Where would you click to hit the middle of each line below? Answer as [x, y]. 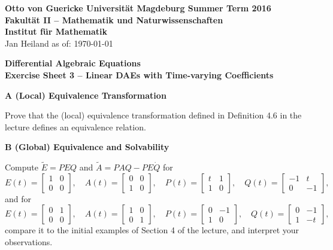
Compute [22, 167]
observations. [29, 241]
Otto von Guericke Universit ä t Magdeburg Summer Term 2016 [138, 8]
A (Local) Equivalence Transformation [86, 95]
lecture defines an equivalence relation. [75, 126]
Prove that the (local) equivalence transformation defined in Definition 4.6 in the [153, 115]
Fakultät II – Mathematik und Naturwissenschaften [114, 19]
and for [18, 198]
